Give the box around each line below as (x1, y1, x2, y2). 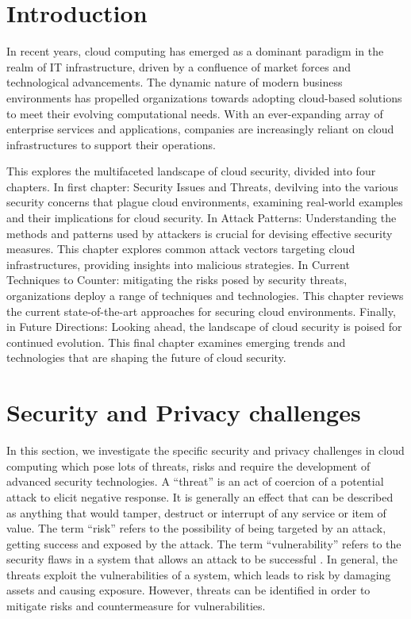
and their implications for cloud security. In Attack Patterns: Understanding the (6, 210, 397, 226)
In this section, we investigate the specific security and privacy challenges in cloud (6, 442, 405, 459)
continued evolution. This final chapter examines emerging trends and (6, 333, 346, 350)
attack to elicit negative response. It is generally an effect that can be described (6, 488, 394, 505)
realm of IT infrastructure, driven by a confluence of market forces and (6, 58, 351, 75)
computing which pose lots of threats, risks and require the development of (6, 457, 371, 474)
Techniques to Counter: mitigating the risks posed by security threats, (6, 271, 348, 288)
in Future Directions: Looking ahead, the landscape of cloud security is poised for (6, 318, 402, 335)
